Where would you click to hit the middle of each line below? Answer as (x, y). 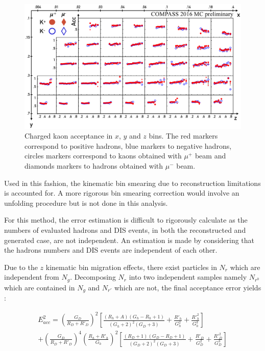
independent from (32, 277)
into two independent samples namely (188, 277)
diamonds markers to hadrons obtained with (94, 166)
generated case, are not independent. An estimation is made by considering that (129, 240)
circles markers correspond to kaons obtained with (103, 156)
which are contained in (40, 287)
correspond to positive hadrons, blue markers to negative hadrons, (128, 145)
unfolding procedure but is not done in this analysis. (86, 202)
